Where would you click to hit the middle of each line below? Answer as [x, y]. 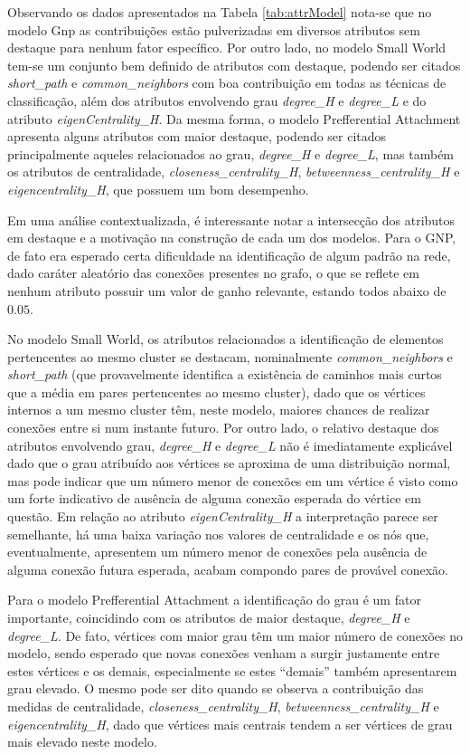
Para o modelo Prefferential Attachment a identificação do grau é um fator [214, 600]
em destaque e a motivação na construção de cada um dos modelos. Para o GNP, [232, 238]
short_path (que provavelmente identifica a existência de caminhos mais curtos [225, 374]
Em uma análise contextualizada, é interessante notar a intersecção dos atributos [231, 220]
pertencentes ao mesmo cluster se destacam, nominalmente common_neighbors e [230, 356]
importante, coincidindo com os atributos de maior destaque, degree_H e [209, 617]
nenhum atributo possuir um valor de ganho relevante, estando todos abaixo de [227, 290]
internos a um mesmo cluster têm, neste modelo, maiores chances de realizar [219, 410]
